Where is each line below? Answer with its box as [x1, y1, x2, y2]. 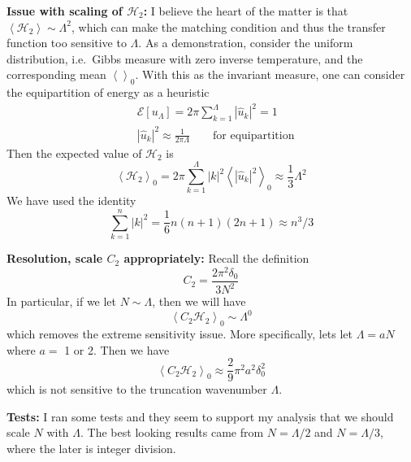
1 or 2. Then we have [64, 341, 170, 358]
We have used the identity [6, 192, 136, 209]
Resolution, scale [6, 250, 103, 267]
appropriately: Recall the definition [123, 250, 309, 267]
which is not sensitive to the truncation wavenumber [6, 381, 267, 398]
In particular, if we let [6, 293, 117, 310]
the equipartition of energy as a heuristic [6, 84, 210, 101]
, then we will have [152, 293, 246, 310]
